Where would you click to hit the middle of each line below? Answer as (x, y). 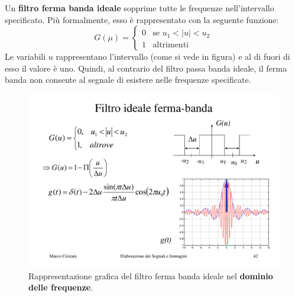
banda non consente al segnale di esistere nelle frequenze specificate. (128, 80)
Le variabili (25, 57)
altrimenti (171, 45)
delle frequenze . (61, 287)
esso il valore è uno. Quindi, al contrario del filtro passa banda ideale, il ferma (146, 68)
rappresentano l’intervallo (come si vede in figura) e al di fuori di (173, 57)
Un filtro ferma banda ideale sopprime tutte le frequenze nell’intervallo (140, 8)
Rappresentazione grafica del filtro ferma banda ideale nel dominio (151, 275)
